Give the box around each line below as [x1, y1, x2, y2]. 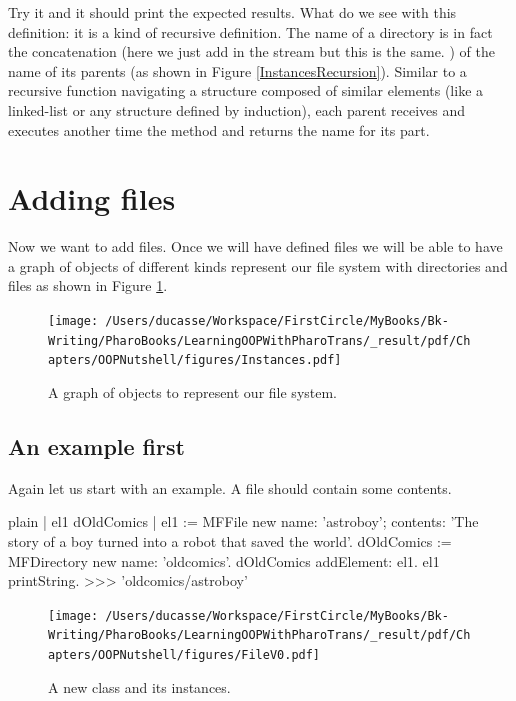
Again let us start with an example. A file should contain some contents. [8, 477, 452, 498]
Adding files [8, 178, 176, 219]
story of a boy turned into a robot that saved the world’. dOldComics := [8, 531, 452, 552]
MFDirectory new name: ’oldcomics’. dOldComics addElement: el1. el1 [8, 550, 440, 571]
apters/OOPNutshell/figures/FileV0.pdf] [48, 648, 321, 663]
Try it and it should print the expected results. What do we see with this [8, 2, 457, 22]
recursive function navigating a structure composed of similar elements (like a [8, 80, 484, 101]
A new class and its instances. [48, 676, 231, 697]
